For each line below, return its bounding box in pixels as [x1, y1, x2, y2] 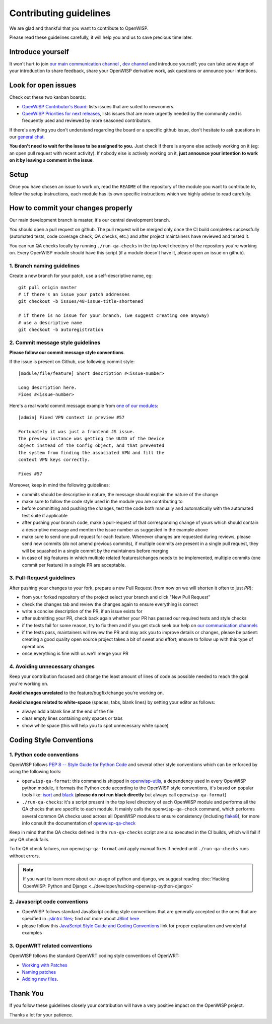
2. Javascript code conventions [9, 898, 88, 905]
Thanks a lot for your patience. [9, 1011, 73, 1017]
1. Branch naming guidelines [9, 262, 80, 269]
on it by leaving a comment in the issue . [9, 157, 94, 163]
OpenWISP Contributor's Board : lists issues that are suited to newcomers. [22, 103, 175, 109]
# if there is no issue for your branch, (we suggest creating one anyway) [18, 313, 210, 318]
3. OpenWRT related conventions [9, 942, 93, 949]
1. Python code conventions [9, 751, 79, 758]
